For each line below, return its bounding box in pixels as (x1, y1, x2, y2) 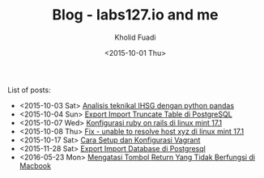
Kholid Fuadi (114, 32, 156, 42)
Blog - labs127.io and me (52, 6, 219, 24)
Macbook (19, 160, 52, 171)
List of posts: (7, 85, 51, 95)
